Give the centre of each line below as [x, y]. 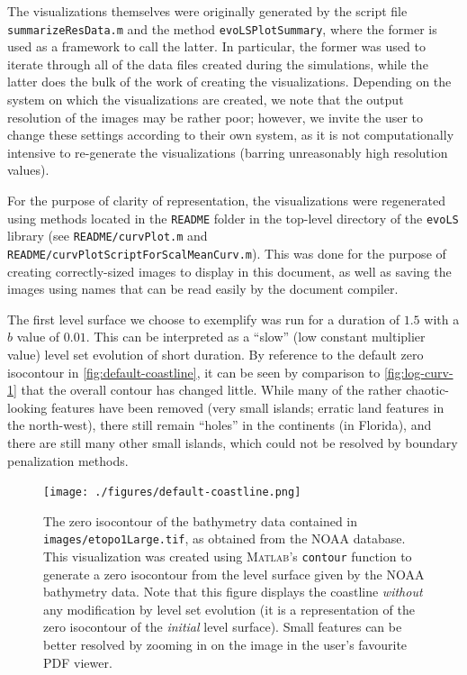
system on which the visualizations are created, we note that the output [206, 100]
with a [442, 319]
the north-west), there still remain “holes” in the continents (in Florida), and [220, 425]
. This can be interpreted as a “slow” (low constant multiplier [256, 337]
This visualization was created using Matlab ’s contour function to [228, 556]
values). [28, 170]
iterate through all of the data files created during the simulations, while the [218, 64]
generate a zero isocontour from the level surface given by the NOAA [234, 574]
